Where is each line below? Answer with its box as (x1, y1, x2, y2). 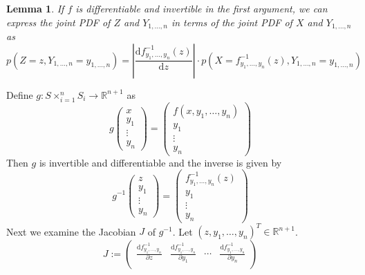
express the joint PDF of (6, 15, 111, 29)
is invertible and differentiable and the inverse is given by (39, 155, 282, 169)
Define (6, 87, 33, 102)
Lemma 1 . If (6, 1, 64, 15)
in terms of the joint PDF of (171, 15, 292, 29)
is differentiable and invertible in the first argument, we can (75, 1, 328, 15)
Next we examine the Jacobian (6, 224, 136, 238)
